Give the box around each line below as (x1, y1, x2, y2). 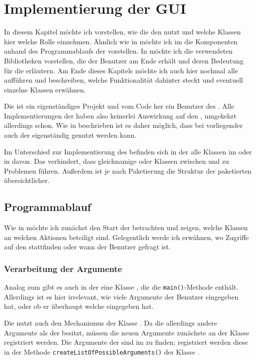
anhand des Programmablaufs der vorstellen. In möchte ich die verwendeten (4, 46, 233, 56)
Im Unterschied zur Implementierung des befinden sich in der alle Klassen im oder (4, 146, 252, 156)
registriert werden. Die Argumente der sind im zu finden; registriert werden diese (4, 337, 248, 347)
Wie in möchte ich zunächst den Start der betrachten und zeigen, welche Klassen (4, 222, 248, 233)
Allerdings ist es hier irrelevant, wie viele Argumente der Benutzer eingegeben (4, 291, 239, 301)
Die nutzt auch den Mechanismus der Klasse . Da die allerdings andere (4, 318, 217, 328)
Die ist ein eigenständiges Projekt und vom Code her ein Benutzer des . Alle (4, 101, 234, 111)
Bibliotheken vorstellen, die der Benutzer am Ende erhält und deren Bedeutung (4, 55, 244, 65)
